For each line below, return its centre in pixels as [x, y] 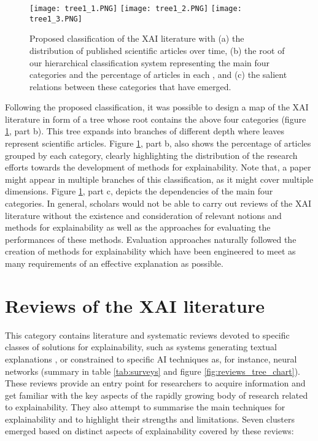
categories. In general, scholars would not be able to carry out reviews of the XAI [158, 203]
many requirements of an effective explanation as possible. [114, 263]
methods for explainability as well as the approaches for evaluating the [138, 227]
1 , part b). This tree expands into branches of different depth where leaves [145, 131]
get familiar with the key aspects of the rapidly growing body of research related [157, 395]
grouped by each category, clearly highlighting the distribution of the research [151, 155]
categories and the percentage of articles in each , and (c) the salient [158, 75]
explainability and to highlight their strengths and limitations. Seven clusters [150, 419]
